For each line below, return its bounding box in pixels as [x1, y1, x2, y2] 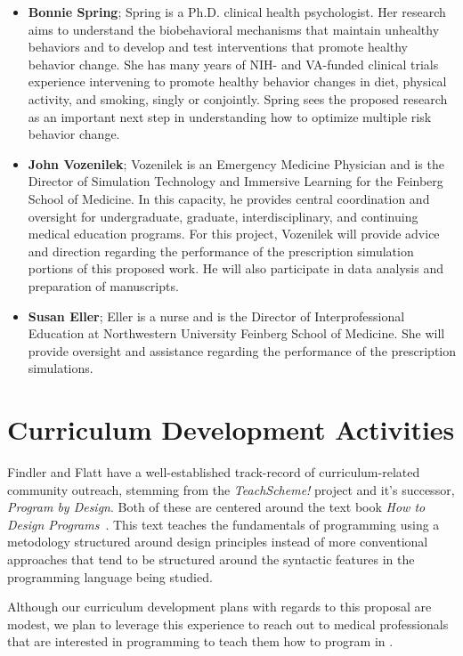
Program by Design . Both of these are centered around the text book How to [7, 498, 426, 516]
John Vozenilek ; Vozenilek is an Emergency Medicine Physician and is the [28, 154, 444, 173]
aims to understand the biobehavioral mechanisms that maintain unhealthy [28, 20, 440, 38]
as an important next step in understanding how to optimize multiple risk [28, 107, 432, 126]
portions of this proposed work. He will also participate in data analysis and [28, 259, 443, 278]
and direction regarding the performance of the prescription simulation [28, 241, 414, 260]
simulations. [28, 359, 93, 377]
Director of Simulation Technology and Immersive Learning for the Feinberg [28, 172, 443, 190]
